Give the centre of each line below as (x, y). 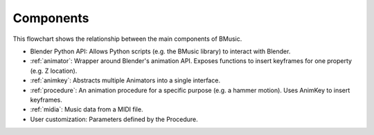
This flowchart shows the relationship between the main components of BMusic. (127, 39)
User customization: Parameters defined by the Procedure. (114, 119)
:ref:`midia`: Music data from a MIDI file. (87, 109)
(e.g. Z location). (54, 71)
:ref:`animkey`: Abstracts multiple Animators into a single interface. (125, 80)
